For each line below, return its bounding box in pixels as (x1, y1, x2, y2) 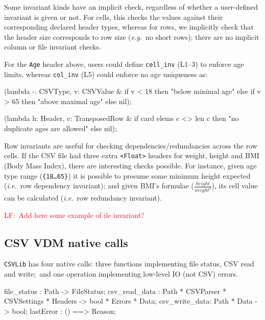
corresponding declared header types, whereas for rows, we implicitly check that (4, 21, 254, 32)
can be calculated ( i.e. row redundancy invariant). (4, 192, 162, 203)
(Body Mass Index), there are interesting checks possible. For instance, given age (4, 160, 257, 170)
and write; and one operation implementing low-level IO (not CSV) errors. (4, 268, 238, 279)
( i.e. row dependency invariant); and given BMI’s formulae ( (4, 180, 194, 191)
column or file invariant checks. (4, 41, 101, 52)
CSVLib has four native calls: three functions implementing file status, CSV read (4, 258, 254, 269)
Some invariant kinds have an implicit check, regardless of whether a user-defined (4, 2, 258, 12)
